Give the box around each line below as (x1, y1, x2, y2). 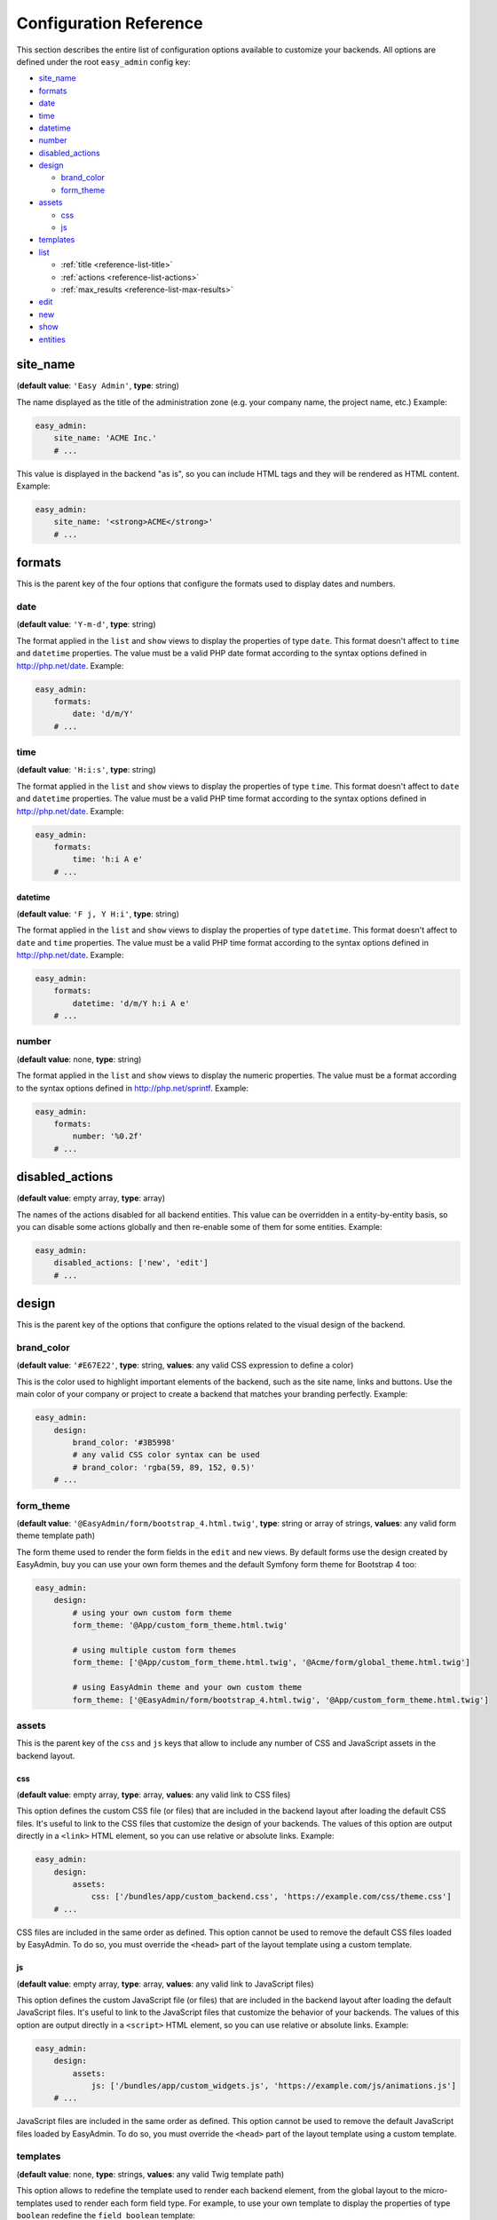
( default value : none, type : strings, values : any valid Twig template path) (16, 2168, 285, 2179)
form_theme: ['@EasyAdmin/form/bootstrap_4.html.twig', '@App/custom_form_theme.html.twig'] (72, 1694, 490, 1705)
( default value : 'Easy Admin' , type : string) (16, 380, 179, 391)
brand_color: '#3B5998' (72, 1437, 177, 1447)
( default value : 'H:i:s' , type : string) (16, 765, 156, 775)
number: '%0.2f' (72, 1131, 144, 1141)
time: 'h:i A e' (72, 854, 144, 865)
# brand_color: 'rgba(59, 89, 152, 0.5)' (72, 1462, 256, 1472)
